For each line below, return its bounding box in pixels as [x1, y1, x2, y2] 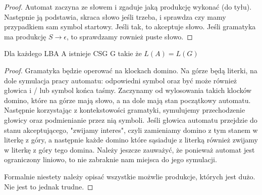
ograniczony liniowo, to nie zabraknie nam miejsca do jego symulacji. [4, 154, 217, 165]
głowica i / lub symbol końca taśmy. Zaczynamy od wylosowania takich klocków [4, 85, 252, 95]
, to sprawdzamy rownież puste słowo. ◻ [66, 31, 193, 41]
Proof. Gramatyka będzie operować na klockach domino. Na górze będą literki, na [4, 65, 257, 75]
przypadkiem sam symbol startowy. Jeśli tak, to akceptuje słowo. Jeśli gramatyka [4, 21, 256, 32]
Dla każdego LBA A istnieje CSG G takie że [4, 48, 142, 59]
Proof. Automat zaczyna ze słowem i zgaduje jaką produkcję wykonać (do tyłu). [4, 2, 252, 12]
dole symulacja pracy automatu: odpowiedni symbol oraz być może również [4, 75, 237, 85]
